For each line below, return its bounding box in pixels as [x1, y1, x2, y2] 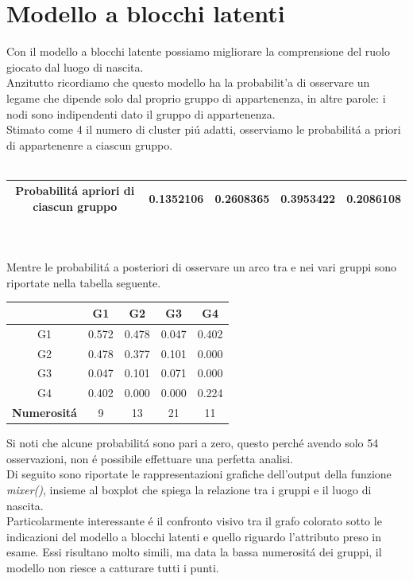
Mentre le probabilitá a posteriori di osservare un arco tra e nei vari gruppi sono [6, 259, 397, 275]
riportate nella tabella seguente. [6, 274, 161, 290]
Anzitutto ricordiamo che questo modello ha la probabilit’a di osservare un [6, 74, 370, 91]
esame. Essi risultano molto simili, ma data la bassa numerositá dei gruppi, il [6, 544, 382, 560]
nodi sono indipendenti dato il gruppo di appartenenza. [6, 105, 276, 122]
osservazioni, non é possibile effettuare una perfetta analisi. [6, 450, 294, 466]
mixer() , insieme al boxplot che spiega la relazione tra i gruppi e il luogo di [6, 482, 372, 498]
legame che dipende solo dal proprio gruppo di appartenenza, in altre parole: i [6, 89, 386, 106]
